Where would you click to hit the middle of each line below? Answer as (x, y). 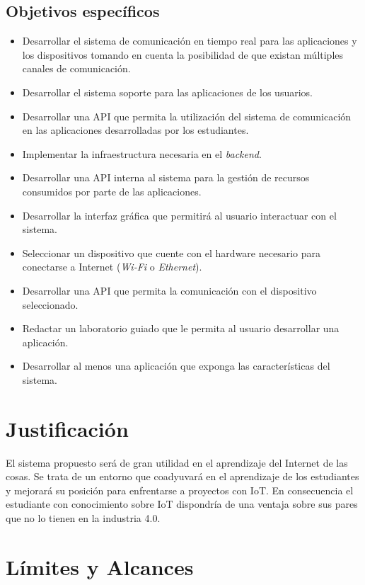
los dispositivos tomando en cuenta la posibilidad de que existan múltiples (183, 54)
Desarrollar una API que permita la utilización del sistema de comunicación (187, 116)
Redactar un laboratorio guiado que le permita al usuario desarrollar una (181, 328)
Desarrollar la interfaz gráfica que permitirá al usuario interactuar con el (179, 215)
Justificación (67, 428)
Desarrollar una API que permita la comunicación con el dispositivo (169, 290)
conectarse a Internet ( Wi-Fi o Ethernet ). (112, 267)
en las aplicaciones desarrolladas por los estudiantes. (135, 130)
